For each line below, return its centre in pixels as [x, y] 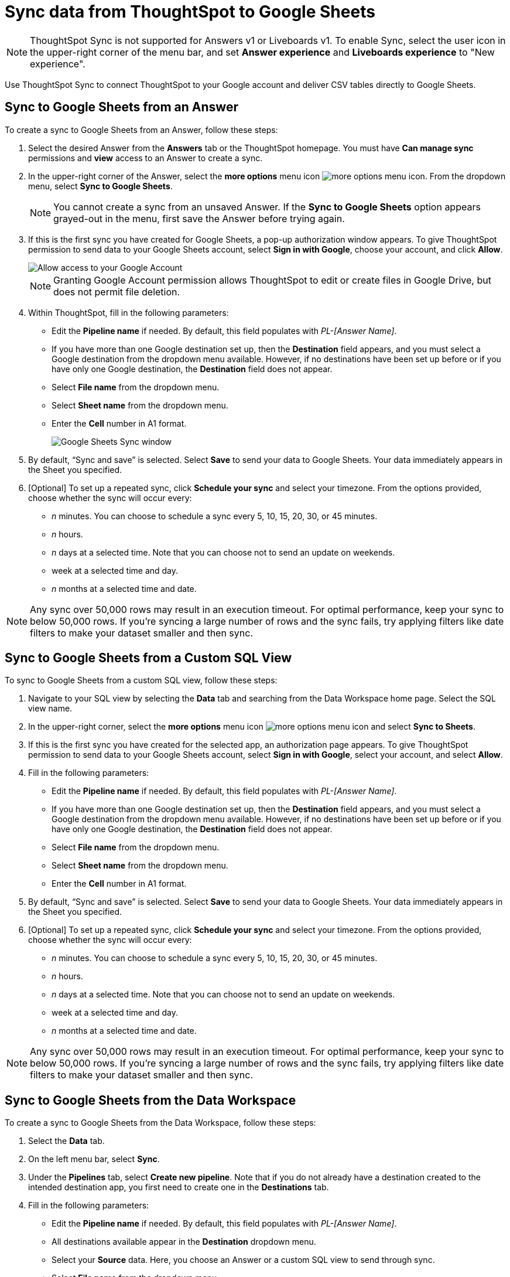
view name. [50, 709]
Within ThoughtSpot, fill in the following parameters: [129, 312]
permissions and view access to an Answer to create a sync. [146, 158]
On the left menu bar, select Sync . [94, 1159]
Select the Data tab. [66, 1141]
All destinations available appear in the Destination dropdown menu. [184, 1242]
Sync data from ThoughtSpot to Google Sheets [190, 12]
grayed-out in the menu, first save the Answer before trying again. [199, 218]
